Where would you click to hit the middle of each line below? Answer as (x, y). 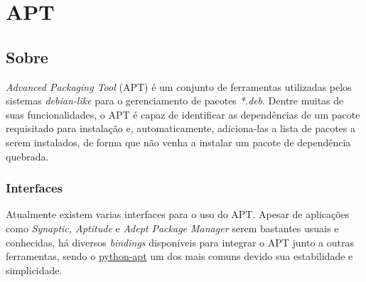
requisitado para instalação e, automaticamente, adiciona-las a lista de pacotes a (181, 128)
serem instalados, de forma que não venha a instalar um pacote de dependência (178, 142)
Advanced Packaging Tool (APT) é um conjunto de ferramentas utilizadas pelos (179, 86)
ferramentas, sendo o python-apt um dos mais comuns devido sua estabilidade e (179, 256)
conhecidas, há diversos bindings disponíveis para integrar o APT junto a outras (180, 242)
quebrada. (27, 156)
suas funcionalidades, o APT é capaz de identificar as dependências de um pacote (183, 114)
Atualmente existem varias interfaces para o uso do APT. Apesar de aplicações (178, 214)
